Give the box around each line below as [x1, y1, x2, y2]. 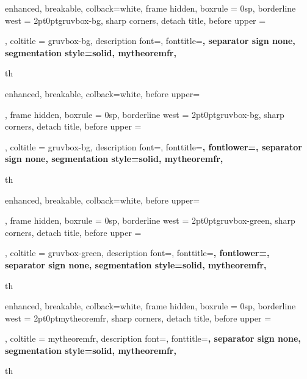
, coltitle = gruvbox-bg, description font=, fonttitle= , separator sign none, [5, 34, 295, 47]
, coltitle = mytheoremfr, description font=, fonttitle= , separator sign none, [5, 332, 301, 345]
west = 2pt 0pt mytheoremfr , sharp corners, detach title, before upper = [5, 311, 272, 324]
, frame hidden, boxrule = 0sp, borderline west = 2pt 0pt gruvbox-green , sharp [5, 214, 295, 227]
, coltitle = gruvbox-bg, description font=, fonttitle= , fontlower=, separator [5, 140, 302, 153]
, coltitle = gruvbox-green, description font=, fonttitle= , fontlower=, [5, 246, 270, 259]
